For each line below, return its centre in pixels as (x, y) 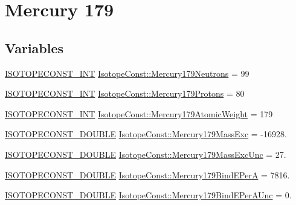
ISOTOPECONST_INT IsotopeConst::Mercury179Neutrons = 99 (127, 73)
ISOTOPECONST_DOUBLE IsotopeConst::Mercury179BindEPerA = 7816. (147, 174)
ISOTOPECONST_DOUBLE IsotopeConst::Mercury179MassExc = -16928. (146, 134)
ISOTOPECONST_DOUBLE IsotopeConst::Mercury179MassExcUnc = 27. (146, 154)
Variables (34, 47)
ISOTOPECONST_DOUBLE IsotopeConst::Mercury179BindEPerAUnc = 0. (148, 195)
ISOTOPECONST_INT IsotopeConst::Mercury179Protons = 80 (125, 93)
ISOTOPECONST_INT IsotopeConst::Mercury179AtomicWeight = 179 (139, 113)
